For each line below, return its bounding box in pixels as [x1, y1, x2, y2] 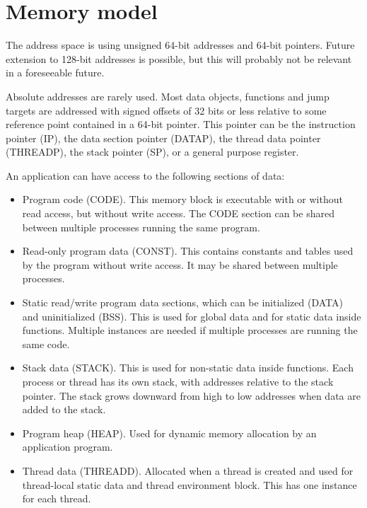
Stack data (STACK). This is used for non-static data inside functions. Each [22, 360, 354, 375]
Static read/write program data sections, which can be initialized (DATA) [22, 295, 343, 310]
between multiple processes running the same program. [22, 219, 260, 234]
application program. [22, 439, 113, 454]
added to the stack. [22, 402, 106, 417]
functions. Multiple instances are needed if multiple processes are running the [22, 323, 358, 337]
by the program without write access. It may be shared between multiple [22, 257, 338, 272]
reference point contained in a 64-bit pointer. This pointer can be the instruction [6, 117, 356, 132]
